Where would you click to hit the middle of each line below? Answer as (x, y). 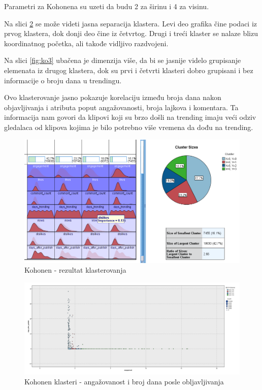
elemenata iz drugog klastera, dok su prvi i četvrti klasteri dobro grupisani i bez (129, 70)
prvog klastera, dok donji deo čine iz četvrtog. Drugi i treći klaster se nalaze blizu (131, 33)
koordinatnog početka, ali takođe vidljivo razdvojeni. (86, 43)
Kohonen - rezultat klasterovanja (75, 270)
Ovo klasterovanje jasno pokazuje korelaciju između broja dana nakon (113, 97)
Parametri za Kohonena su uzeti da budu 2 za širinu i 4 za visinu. (107, 6)
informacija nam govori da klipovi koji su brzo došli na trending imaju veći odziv (130, 117)
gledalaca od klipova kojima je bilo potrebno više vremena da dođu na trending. (129, 127)
